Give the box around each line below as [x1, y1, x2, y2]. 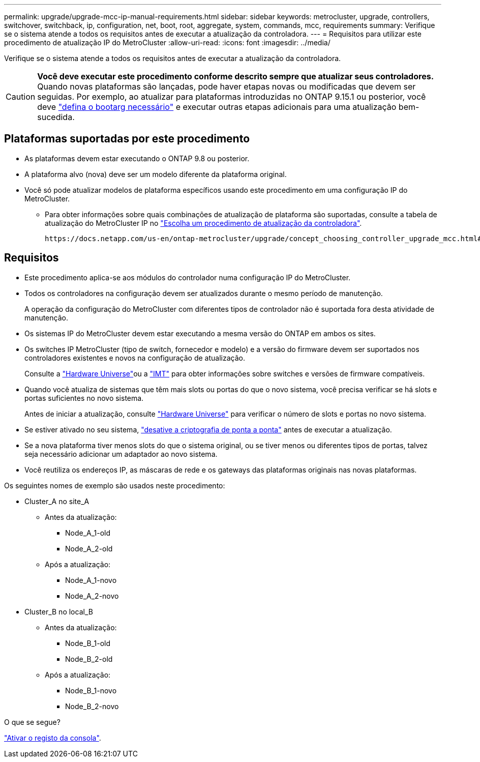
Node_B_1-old [65, 638, 111, 648]
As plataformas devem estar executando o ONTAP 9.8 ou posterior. [24, 154, 250, 163]
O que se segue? [4, 717, 61, 726]
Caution [6, 92, 36, 102]
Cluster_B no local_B [24, 607, 93, 616]
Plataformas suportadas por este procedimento [4, 132, 250, 145]
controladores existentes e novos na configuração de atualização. [24, 353, 245, 362]
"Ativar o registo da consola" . [4, 733, 101, 742]
